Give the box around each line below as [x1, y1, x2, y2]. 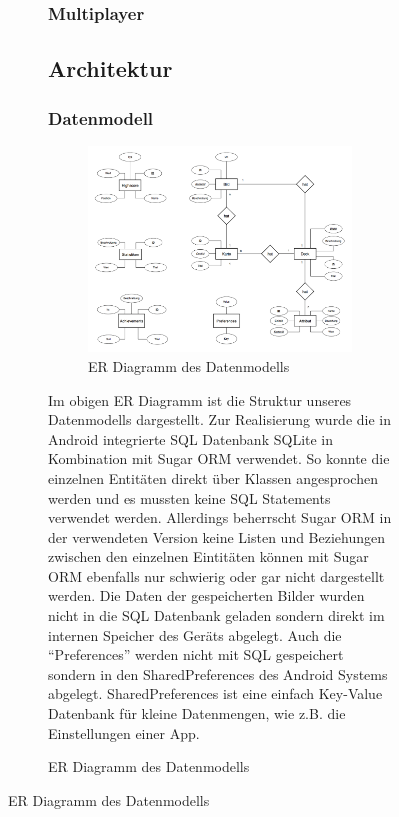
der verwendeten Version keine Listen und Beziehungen [48, 526, 386, 547]
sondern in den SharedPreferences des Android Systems [48, 663, 388, 684]
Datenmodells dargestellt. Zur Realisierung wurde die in [48, 409, 392, 430]
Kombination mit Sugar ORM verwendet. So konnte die [48, 448, 390, 469]
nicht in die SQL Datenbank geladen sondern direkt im [48, 605, 385, 626]
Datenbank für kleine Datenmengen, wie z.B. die [48, 703, 346, 724]
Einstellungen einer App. [48, 722, 200, 743]
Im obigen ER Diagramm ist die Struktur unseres [48, 389, 352, 410]
